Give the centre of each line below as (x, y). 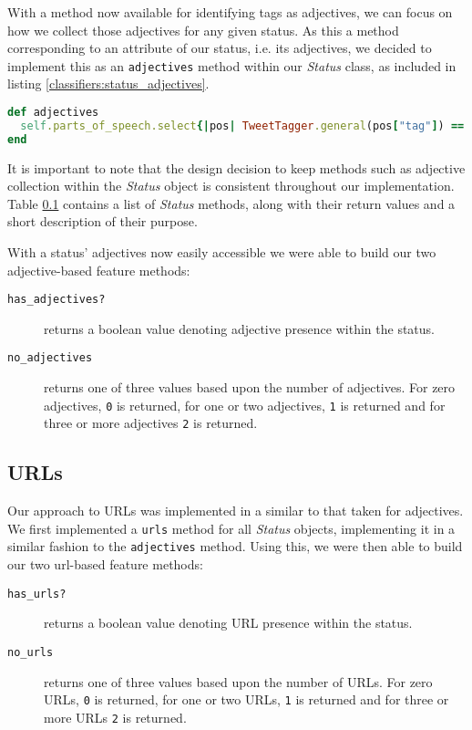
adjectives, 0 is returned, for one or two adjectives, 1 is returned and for (245, 405)
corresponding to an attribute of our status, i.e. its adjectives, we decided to (220, 48)
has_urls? (37, 594)
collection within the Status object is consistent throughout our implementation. (231, 186)
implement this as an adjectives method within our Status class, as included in (232, 65)
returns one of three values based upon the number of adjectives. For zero (250, 387)
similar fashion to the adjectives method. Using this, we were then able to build (235, 546)
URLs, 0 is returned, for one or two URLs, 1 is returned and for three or (246, 699)
